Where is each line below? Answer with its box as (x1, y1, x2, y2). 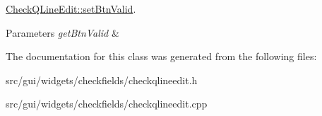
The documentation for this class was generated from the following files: (6, 49, 317, 64)
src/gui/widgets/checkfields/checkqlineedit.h (6, 72, 198, 87)
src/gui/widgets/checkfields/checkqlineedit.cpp (6, 96, 208, 111)
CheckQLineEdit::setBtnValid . (6, 1, 136, 16)
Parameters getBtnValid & (6, 25, 119, 40)
